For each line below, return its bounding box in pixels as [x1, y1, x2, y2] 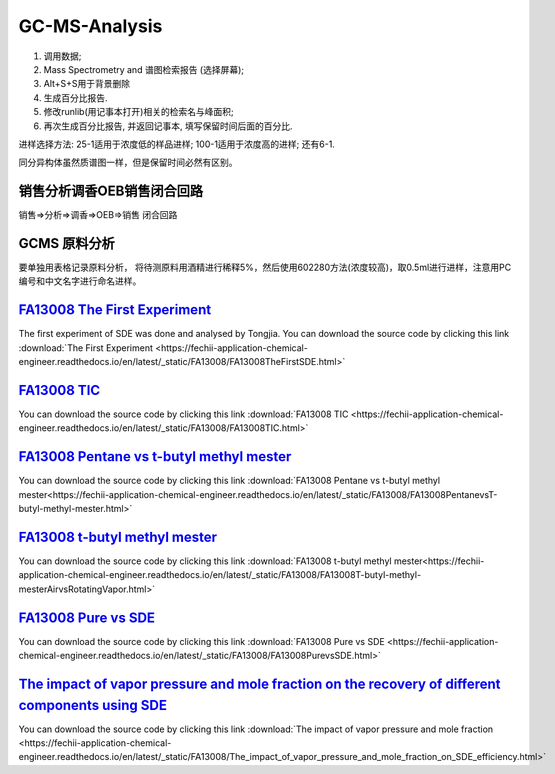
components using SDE [18, 696, 167, 714]
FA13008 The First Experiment [18, 301, 212, 319]
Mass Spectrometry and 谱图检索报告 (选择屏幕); [43, 63, 245, 75]
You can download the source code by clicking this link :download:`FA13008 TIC [18, 408, 349, 420]
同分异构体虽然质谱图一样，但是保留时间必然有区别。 [18, 156, 238, 169]
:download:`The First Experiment [18, 341, 154, 354]
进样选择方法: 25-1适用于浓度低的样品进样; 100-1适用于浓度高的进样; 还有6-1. [18, 138, 335, 150]
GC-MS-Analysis [18, 15, 163, 37]
